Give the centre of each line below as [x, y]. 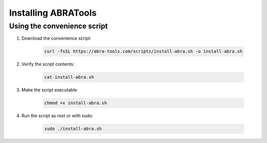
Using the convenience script [59, 26]
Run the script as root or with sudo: [57, 116]
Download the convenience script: [56, 38]
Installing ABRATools [53, 13]
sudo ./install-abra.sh [73, 129]
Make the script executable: [50, 90]
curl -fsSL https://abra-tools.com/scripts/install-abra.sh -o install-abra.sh [143, 51]
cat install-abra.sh [69, 77]
